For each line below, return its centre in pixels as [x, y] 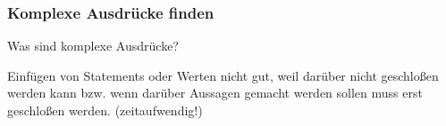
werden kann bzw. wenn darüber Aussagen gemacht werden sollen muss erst [215, 93]
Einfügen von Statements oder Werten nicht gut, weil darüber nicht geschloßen [223, 75]
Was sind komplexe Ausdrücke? [93, 46]
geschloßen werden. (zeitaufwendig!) [105, 110]
